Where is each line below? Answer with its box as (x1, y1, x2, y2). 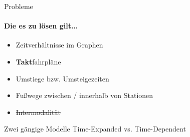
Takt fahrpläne (16, 56, 61, 66)
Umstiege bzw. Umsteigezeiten (16, 73, 109, 83)
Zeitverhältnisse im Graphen (16, 39, 103, 50)
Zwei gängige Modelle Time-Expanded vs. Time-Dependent (4, 123, 186, 134)
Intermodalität (16, 106, 61, 117)
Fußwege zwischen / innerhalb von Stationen (16, 90, 153, 100)
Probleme (4, 1, 33, 11)
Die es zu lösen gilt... (4, 20, 78, 31)
